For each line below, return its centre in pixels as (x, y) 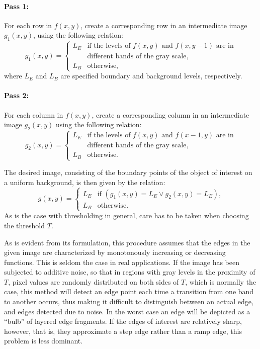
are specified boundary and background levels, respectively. (151, 76)
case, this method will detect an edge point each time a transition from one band (129, 291)
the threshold (25, 225)
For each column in (34, 114)
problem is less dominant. (44, 341)
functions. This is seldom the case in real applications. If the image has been (122, 262)
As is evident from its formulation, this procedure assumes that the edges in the (127, 242)
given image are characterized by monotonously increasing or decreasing (115, 252)
